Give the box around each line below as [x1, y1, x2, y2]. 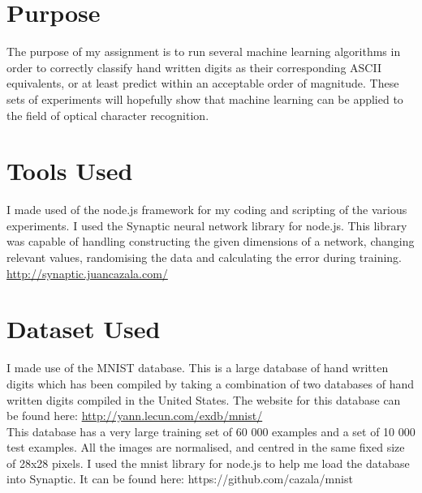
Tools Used [6, 154, 133, 187]
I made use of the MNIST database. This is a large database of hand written [6, 359, 389, 376]
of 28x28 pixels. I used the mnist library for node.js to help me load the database [6, 454, 410, 471]
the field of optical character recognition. [6, 106, 209, 123]
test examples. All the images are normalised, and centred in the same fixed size [6, 439, 405, 456]
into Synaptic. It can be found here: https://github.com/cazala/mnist [6, 470, 353, 487]
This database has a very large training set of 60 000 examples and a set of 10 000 [6, 422, 416, 439]
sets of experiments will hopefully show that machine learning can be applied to [6, 90, 403, 107]
